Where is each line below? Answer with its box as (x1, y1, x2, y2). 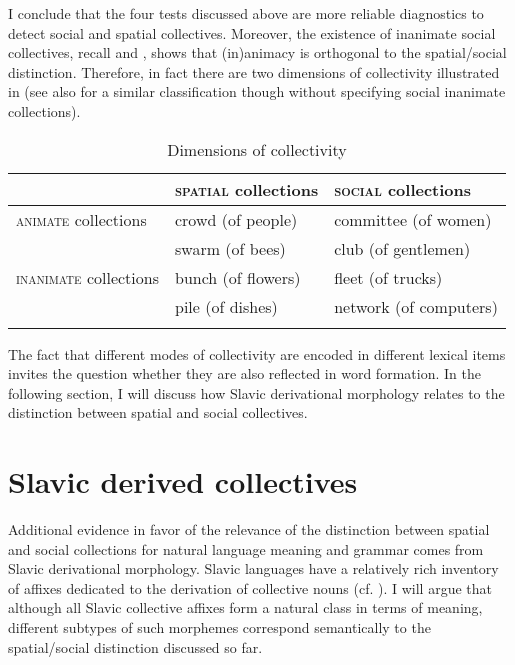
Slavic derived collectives (8, 461, 358, 502)
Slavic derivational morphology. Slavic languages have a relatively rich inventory (8, 558, 499, 579)
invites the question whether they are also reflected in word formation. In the (8, 363, 481, 384)
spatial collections (174, 177, 319, 201)
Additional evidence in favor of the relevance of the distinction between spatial (8, 519, 490, 540)
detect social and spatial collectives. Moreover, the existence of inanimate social (8, 22, 496, 43)
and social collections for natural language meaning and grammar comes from (8, 538, 484, 559)
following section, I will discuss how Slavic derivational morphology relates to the (8, 382, 505, 403)
